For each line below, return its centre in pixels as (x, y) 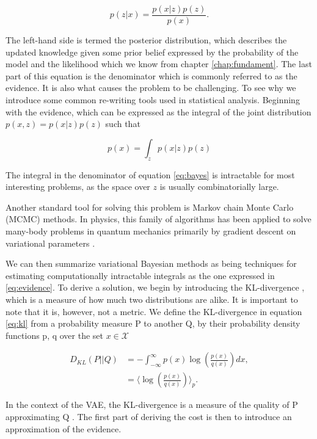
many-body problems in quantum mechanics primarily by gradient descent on (151, 230)
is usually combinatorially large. (219, 187)
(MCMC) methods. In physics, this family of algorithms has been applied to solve (158, 219)
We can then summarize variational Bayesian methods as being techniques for (151, 263)
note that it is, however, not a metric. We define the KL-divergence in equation (154, 311)
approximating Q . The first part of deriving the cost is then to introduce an (149, 416)
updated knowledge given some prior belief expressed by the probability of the (152, 52)
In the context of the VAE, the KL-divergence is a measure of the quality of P (152, 405)
